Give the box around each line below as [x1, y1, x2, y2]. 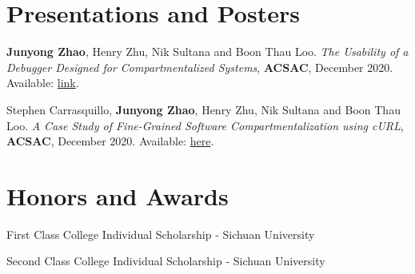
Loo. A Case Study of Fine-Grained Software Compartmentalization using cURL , [6, 117, 404, 133]
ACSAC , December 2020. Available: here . [6, 133, 214, 149]
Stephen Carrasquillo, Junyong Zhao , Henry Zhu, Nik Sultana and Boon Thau [6, 101, 401, 117]
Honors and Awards [6, 179, 229, 212]
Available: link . [6, 74, 79, 91]
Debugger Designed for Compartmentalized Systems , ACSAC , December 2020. [6, 58, 393, 75]
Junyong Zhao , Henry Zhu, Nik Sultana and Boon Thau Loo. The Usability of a [6, 43, 409, 60]
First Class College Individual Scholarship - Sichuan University [6, 225, 315, 242]
